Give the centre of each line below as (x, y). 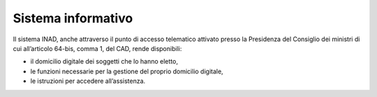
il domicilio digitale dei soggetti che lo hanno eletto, (104, 61)
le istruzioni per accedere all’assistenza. (88, 81)
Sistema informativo (73, 18)
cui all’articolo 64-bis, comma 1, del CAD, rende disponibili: (97, 48)
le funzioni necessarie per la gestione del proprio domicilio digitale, (127, 71)
